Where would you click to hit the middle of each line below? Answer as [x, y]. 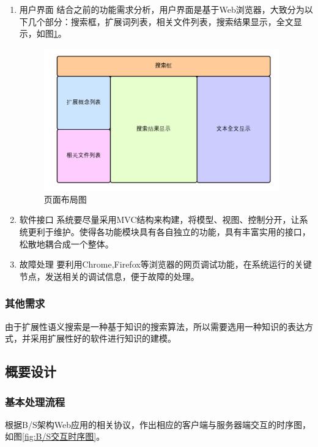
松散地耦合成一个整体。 [66, 243]
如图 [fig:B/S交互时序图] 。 [55, 436]
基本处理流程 [35, 401]
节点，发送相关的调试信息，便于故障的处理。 [109, 276]
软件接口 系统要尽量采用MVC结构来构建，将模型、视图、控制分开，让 [159, 220]
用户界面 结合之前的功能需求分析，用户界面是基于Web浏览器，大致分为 [162, 9]
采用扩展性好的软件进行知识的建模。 [103, 338]
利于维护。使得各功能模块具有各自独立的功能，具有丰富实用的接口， [173, 232]
